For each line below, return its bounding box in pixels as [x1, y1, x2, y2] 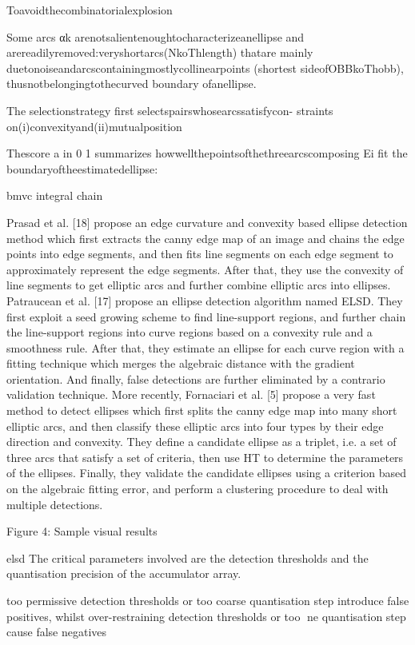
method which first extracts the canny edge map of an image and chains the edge [6, 229, 405, 246]
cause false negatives [6, 623, 107, 640]
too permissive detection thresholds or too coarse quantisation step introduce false [6, 592, 409, 608]
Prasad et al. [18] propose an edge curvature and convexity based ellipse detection [6, 213, 408, 230]
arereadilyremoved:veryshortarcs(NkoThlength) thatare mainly [6, 44, 313, 61]
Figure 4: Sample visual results [6, 523, 158, 539]
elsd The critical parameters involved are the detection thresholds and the [6, 549, 369, 566]
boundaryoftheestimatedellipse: [6, 160, 158, 177]
